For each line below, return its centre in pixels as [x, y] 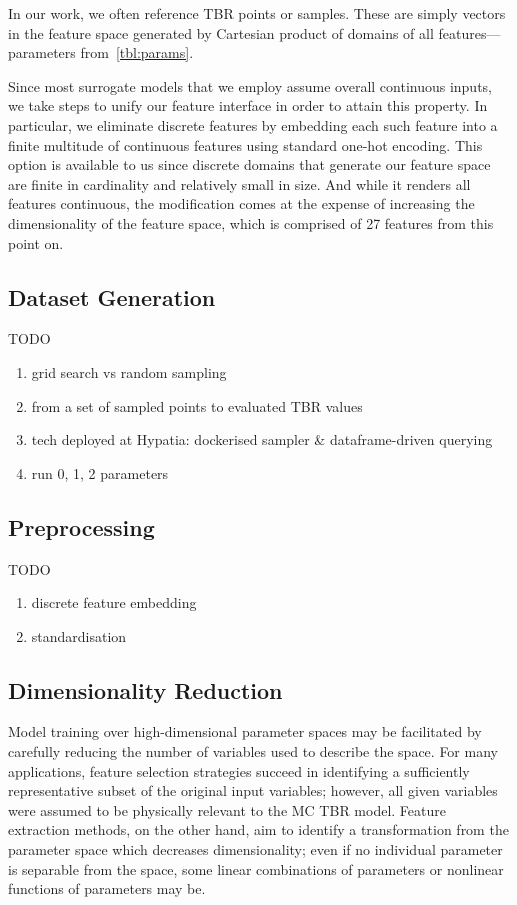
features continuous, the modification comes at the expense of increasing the [241, 203]
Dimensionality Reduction [145, 689]
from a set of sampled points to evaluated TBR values [197, 405]
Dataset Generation [112, 296]
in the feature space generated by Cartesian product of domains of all [221, 32]
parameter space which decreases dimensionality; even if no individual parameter [255, 849]
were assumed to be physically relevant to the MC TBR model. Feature [227, 809]
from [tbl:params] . [137, 52]
